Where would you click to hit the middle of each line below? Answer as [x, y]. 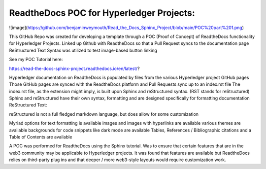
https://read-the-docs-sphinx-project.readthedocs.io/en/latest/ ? [74, 68]
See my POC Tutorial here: [36, 60]
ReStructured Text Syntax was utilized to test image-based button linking [83, 50]
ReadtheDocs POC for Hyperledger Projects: [102, 13]
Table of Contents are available [41, 137]
